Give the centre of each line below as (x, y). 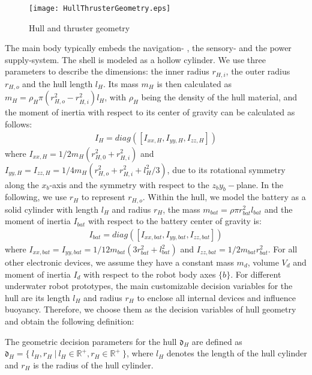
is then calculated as (194, 83)
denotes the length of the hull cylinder (237, 353)
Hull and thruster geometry (79, 27)
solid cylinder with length (52, 209)
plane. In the (260, 184)
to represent (103, 197)
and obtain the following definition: (70, 321)
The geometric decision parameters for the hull (91, 341)
